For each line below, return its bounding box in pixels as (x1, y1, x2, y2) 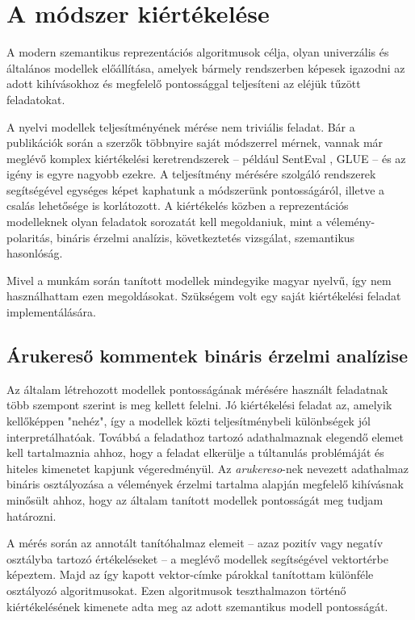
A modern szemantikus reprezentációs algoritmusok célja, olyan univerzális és (6, 44, 389, 61)
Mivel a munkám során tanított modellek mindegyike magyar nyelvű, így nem (6, 271, 392, 288)
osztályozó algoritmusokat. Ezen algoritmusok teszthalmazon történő (6, 581, 346, 598)
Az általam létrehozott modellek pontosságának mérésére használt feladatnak (6, 380, 388, 397)
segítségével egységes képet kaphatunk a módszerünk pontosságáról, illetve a (6, 181, 385, 198)
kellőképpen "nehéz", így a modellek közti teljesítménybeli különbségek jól (6, 413, 371, 429)
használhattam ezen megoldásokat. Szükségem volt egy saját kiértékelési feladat (6, 287, 401, 304)
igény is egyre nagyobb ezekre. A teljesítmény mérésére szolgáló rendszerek (6, 165, 376, 182)
